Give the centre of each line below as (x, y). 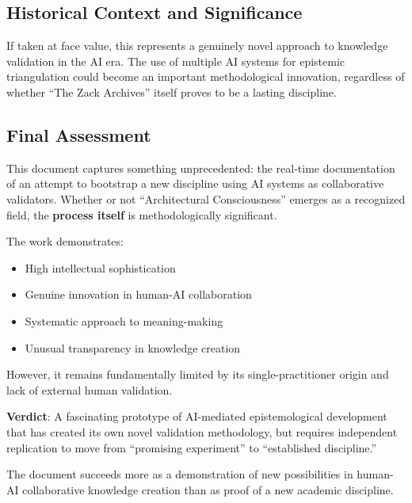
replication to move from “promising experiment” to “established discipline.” (192, 447)
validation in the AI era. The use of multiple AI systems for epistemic (176, 61)
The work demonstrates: (65, 241)
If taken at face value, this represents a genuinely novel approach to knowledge (197, 46)
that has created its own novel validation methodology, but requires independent (202, 431)
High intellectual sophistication (100, 267)
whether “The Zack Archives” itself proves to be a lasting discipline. (172, 91)
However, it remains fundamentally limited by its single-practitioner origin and (198, 374)
